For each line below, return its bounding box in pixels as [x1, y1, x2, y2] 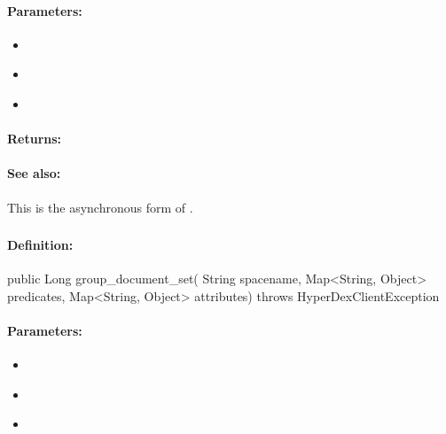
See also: [7, 164, 61, 182]
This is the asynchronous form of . [7, 198, 193, 216]
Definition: [7, 236, 74, 254]
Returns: [7, 129, 62, 148]
